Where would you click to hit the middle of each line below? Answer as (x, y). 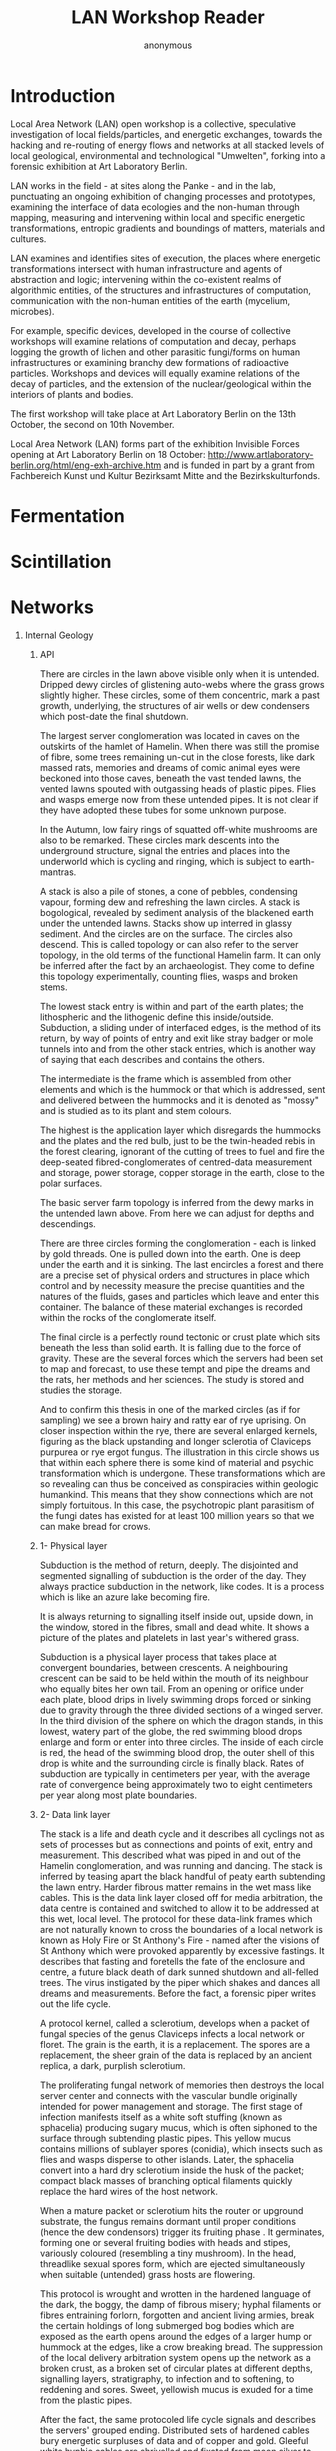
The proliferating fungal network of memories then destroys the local (182, 2085)
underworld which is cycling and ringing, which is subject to (163, 861)
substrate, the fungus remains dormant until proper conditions (168, 2221)
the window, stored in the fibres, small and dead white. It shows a (174, 1627)
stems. (53, 987)
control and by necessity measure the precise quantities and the (172, 1285)
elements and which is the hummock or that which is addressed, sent (182, 1089)
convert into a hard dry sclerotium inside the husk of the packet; (172, 2170)
